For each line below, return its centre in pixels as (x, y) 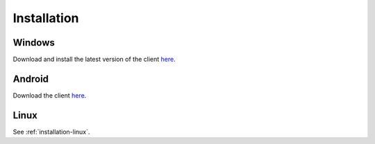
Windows (34, 43)
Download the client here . (50, 95)
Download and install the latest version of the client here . (94, 60)
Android (31, 79)
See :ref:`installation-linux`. (51, 132)
